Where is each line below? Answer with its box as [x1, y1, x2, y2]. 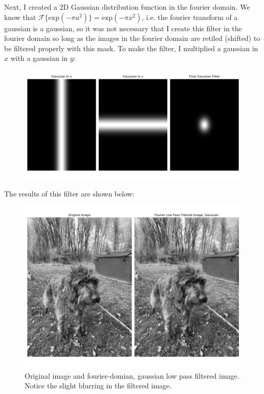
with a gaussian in [10, 53, 68, 63]
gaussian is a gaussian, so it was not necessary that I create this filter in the [4, 23, 242, 33]
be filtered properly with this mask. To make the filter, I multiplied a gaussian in [4, 42, 258, 53]
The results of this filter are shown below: [4, 188, 135, 199]
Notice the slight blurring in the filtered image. [25, 380, 172, 391]
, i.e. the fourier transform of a [142, 11, 238, 22]
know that [4, 11, 36, 22]
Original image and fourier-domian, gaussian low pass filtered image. [25, 370, 239, 381]
